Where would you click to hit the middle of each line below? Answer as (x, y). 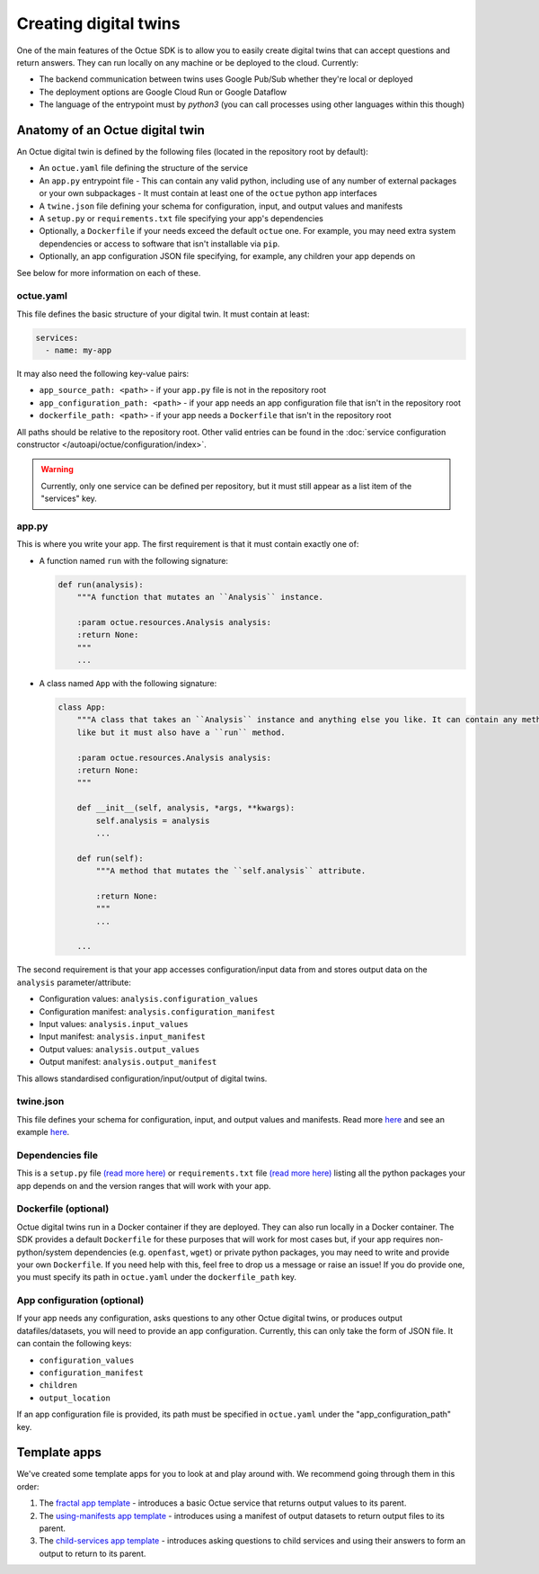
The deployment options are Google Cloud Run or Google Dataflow (163, 92)
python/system (44, 1252)
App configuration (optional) (80, 1301)
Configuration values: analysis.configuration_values (149, 999)
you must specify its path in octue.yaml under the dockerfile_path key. (156, 1277)
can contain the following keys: (74, 1344)
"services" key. (69, 498)
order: (28, 1486)
